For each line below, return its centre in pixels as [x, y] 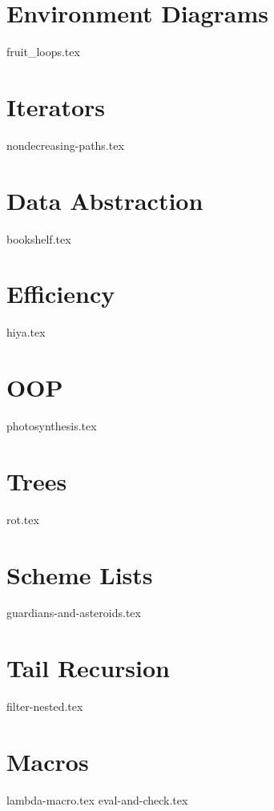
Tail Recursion [88, 668]
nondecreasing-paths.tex [65, 145]
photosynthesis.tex [52, 426]
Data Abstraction [105, 200]
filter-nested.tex [45, 706]
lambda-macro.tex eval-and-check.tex [97, 799]
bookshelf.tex [39, 238]
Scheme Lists [80, 574]
